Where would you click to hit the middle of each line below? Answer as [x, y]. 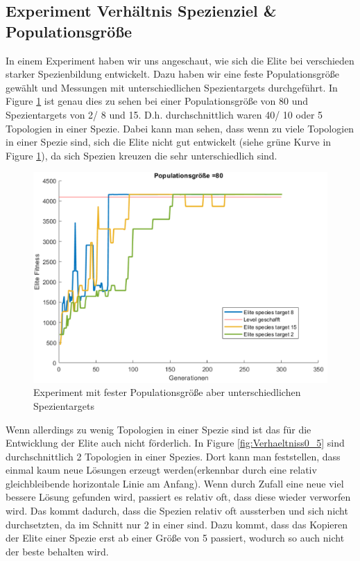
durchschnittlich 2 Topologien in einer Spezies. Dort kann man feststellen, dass [173, 456]
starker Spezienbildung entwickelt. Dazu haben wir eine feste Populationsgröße [173, 74]
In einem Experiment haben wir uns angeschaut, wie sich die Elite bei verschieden [180, 60]
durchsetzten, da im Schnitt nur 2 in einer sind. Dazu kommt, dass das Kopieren [177, 524]
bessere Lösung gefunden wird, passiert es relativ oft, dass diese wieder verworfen [178, 497]
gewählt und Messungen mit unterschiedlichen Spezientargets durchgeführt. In [172, 87]
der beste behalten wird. [57, 551]
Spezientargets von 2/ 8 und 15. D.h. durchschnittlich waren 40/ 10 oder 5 [164, 114]
